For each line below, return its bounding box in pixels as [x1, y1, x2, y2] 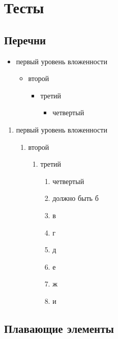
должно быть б [52, 193, 99, 203]
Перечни [4, 32, 46, 47]
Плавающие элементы [4, 320, 114, 336]
